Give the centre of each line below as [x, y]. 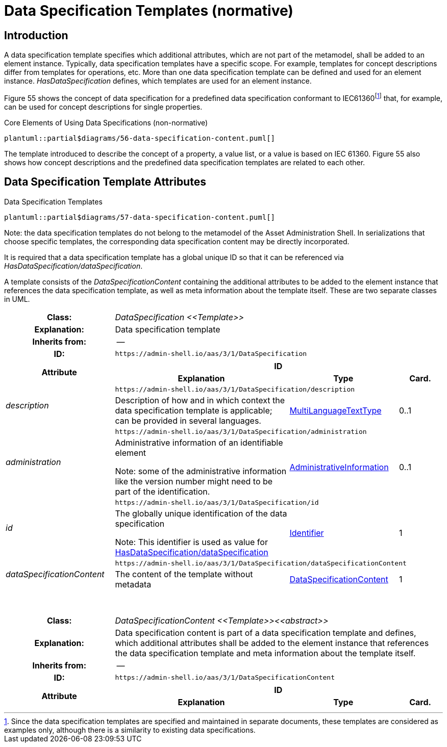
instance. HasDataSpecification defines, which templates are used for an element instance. [158, 81]
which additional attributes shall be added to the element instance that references [272, 643]
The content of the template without [184, 574]
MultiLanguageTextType [336, 410]
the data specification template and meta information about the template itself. [265, 653]
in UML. [17, 299]
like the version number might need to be [194, 481]
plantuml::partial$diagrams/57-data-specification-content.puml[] [140, 217]
